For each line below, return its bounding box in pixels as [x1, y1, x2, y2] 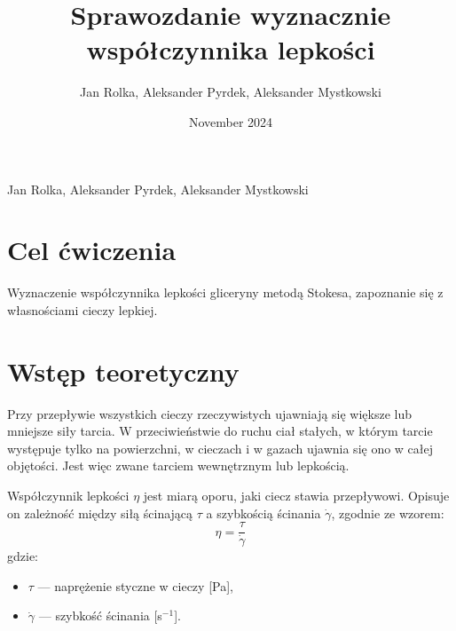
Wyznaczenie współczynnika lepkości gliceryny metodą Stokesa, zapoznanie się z [7, 283, 444, 302]
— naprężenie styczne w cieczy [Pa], [37, 576, 233, 595]
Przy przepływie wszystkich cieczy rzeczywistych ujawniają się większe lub [7, 404, 413, 422]
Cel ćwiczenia [7, 232, 177, 268]
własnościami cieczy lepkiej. [7, 300, 158, 319]
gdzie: [7, 547, 38, 565]
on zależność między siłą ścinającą [7, 503, 193, 522]
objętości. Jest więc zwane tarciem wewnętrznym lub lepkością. [7, 456, 350, 475]
